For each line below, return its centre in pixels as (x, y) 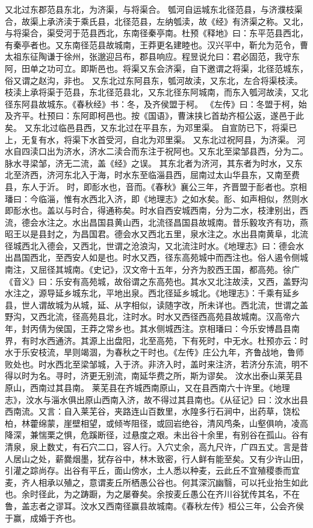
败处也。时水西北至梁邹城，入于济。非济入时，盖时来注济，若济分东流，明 (152, 364)
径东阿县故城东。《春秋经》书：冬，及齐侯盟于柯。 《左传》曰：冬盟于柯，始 (156, 103)
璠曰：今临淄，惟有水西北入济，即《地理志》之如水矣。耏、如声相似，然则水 (156, 198)
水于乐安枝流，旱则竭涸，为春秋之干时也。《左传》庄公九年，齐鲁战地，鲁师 (154, 352)
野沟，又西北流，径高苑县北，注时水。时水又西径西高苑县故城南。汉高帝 (148, 316)
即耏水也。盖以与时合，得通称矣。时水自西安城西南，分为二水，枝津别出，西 (156, 210)
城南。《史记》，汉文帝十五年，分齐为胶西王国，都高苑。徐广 (181, 269)
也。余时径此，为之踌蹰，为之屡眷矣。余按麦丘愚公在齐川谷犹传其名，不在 (152, 494)
